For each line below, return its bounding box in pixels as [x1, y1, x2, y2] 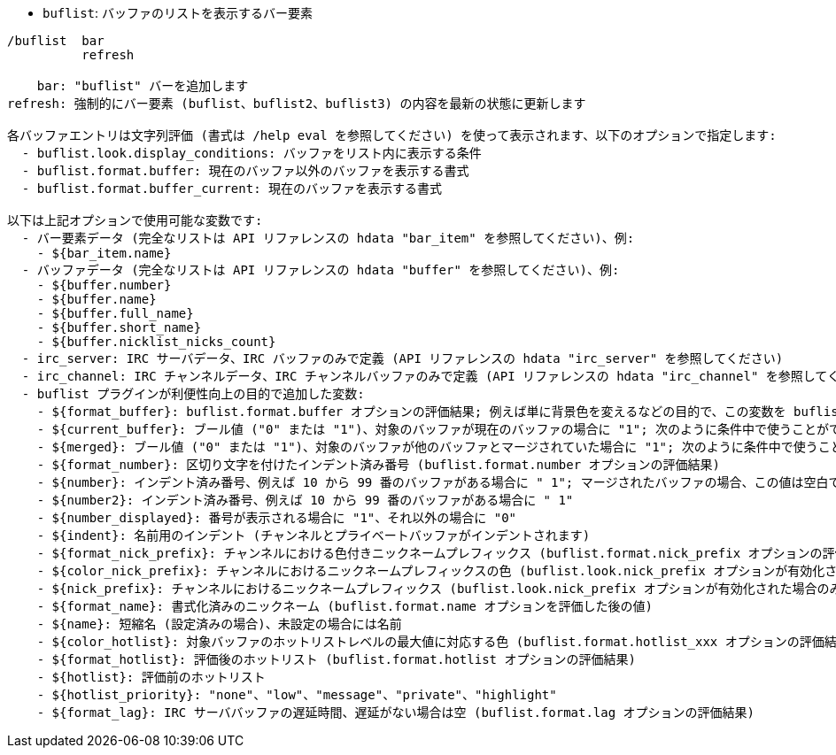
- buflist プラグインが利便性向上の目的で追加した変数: [21, 387, 365, 401]
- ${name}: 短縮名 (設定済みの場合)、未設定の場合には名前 [36, 617, 402, 631]
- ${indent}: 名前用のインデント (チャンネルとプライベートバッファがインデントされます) [36, 528, 591, 543]
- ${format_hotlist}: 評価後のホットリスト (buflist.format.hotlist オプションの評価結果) [36, 652, 636, 666]
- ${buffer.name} [36, 292, 157, 306]
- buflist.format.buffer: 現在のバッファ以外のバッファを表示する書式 [21, 164, 469, 178]
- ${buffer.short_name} [36, 320, 202, 335]
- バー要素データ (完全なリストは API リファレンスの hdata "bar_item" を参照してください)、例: [21, 231, 635, 245]
